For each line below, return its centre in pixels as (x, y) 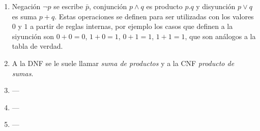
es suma (24, 16)
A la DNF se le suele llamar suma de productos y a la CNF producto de (123, 63)
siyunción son (33, 36)
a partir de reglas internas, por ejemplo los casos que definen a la (132, 26)
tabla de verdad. (37, 46)
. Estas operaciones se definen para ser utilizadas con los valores (154, 16)
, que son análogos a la (220, 36)
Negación (26, 6)
